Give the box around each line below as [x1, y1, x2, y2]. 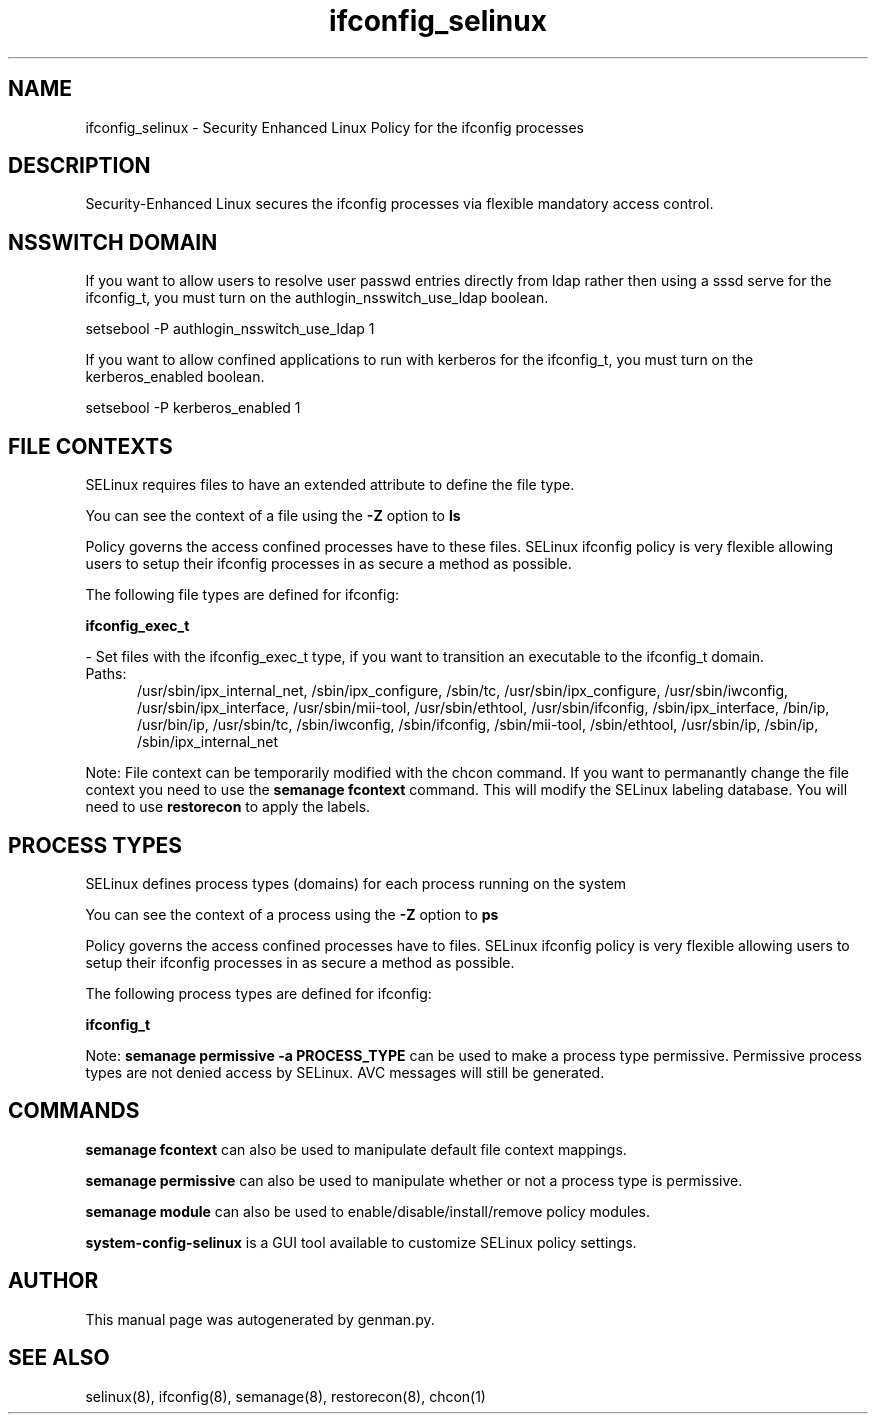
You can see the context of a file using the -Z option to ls [85, 507, 461, 525]
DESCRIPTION [8, 153, 151, 179]
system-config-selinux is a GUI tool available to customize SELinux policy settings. [85, 1233, 637, 1251]
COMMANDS [8, 1098, 140, 1124]
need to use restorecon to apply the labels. [85, 798, 371, 816]
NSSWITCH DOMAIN [8, 229, 218, 255]
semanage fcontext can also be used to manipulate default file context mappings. [85, 1140, 627, 1158]
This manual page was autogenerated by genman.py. [85, 1310, 435, 1328]
